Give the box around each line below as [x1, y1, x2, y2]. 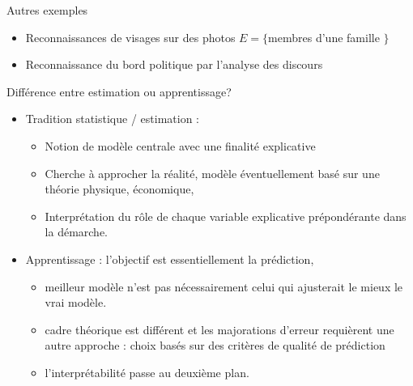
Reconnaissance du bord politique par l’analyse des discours [25, 56, 323, 73]
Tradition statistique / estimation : [25, 110, 199, 127]
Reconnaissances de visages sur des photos [25, 28, 236, 45]
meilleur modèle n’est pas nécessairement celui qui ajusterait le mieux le [45, 278, 403, 295]
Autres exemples [6, 2, 88, 18]
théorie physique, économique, [45, 180, 194, 197]
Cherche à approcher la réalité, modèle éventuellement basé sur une [45, 164, 380, 181]
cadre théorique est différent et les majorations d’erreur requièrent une [45, 320, 394, 337]
